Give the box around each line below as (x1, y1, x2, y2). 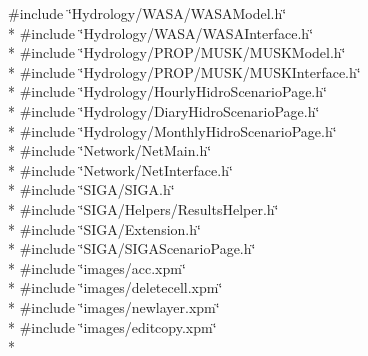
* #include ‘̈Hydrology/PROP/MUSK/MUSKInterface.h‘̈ (8, 61, 361, 82)
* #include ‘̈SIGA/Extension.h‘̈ (8, 218, 201, 239)
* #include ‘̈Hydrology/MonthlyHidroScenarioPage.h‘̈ (8, 120, 337, 141)
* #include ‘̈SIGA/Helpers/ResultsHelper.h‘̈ (8, 198, 279, 219)
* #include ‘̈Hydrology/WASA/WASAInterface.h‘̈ (8, 22, 314, 43)
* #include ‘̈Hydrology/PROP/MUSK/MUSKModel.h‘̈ (8, 42, 346, 63)
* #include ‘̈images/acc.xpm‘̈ (8, 257, 186, 278)
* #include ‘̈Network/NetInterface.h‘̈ (8, 159, 233, 180)
